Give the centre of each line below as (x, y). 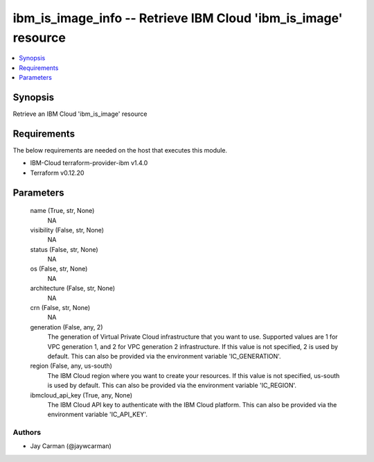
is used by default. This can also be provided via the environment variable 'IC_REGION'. (172, 386)
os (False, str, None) (59, 269)
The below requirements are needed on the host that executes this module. (120, 150)
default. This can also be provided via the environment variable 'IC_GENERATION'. (164, 356)
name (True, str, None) (62, 211)
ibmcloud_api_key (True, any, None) (81, 395)
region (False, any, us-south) (71, 366)
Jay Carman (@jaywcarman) (71, 446)
